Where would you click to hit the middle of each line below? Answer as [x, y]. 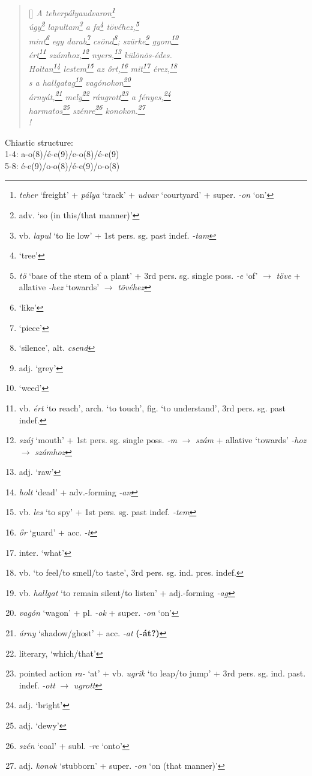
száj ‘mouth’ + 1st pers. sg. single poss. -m [98, 440]
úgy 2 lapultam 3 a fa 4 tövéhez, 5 [84, 25]
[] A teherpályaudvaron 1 [72, 12]
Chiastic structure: [39, 142]
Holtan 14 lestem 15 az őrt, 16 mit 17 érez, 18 [103, 67]
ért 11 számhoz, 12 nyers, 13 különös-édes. [100, 53]
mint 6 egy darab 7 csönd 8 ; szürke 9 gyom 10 [103, 40]
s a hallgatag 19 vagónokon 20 [79, 81]
